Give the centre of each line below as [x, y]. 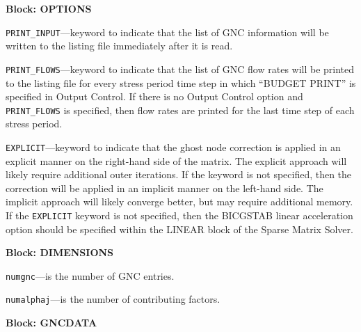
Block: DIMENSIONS [60, 252]
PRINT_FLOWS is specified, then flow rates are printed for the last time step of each [180, 110]
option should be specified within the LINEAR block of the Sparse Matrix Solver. [179, 229]
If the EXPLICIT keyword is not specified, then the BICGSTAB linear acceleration [179, 215]
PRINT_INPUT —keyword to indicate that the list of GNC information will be [167, 32]
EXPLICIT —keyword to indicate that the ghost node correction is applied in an [173, 147]
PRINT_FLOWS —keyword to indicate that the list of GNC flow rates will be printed [180, 69]
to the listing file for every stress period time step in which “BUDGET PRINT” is [181, 82]
